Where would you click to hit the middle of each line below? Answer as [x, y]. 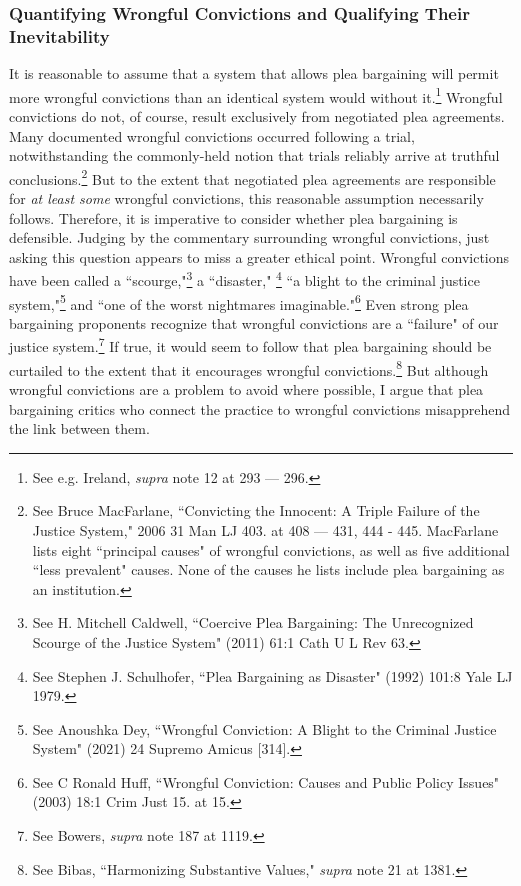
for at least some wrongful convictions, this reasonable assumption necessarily [246, 198]
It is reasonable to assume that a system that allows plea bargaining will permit [254, 73]
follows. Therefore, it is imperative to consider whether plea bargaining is [233, 217]
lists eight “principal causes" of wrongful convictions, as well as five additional [271, 549]
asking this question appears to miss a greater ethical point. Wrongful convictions [259, 256]
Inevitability [59, 35]
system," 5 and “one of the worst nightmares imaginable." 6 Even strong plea [239, 302]
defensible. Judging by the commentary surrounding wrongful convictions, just [249, 237]
